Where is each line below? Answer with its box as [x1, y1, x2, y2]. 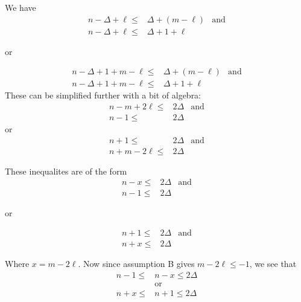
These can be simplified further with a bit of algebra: [5, 89, 201, 101]
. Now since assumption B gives [78, 257, 195, 269]
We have [5, 1, 36, 13]
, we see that [249, 257, 297, 269]
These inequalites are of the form [5, 164, 127, 177]
